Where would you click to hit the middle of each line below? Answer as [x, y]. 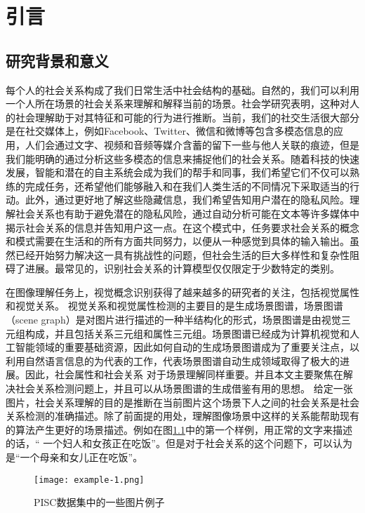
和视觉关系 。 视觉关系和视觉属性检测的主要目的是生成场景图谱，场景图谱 [174, 306]
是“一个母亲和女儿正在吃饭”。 [74, 457]
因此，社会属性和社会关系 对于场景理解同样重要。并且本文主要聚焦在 [184, 374]
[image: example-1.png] [89, 480]
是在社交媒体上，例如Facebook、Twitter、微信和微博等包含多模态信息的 [170, 131]
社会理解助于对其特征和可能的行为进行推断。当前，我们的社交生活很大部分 [187, 117]
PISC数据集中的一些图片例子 [99, 502]
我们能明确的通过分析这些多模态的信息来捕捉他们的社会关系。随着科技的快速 [182, 158]
